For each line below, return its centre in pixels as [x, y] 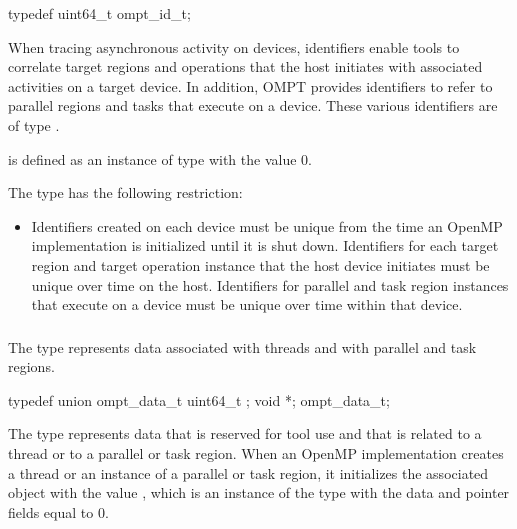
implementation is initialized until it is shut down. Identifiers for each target [265, 245]
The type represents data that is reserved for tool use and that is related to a [245, 433]
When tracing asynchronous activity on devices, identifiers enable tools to [234, 46]
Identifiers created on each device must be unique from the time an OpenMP [267, 225]
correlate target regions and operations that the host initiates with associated [245, 66]
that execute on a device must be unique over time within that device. [247, 304]
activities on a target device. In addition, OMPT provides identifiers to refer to [250, 85]
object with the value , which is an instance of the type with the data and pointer [259, 492]
